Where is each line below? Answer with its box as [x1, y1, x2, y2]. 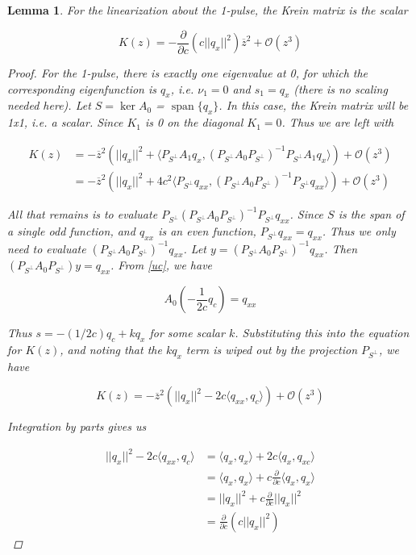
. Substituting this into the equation [235, 324, 410, 341]
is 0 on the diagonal [144, 114, 243, 131]
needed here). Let [7, 97, 91, 114]
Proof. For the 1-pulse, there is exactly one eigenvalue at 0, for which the [7, 65, 368, 81]
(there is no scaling [293, 80, 388, 97]
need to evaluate [7, 240, 86, 257]
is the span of [338, 206, 405, 223]
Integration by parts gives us [7, 418, 147, 435]
